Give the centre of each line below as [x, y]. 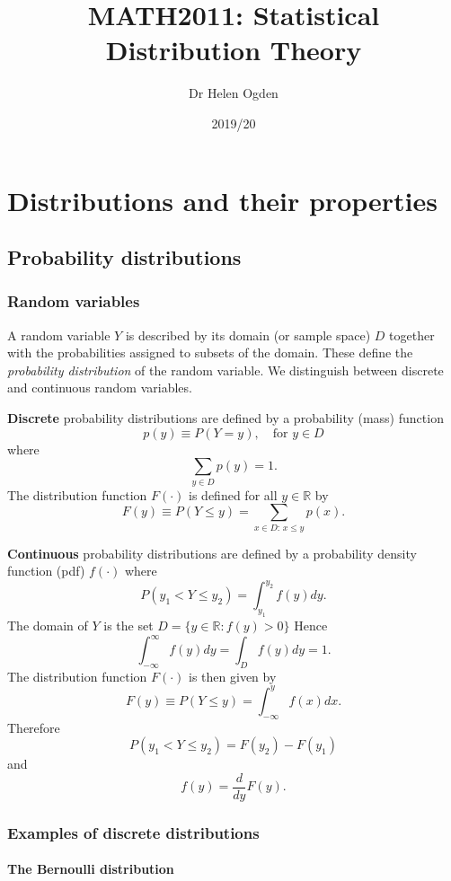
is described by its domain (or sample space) [248, 335]
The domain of [48, 625]
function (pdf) [46, 571]
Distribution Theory [234, 50]
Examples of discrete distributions [133, 832]
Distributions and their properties [222, 200]
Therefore [34, 727]
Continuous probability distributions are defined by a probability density [212, 553]
